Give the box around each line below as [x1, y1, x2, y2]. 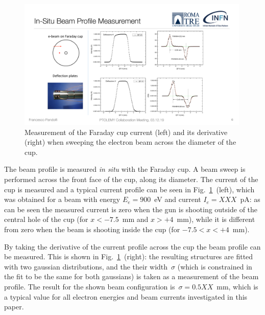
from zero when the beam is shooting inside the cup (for [4, 224, 180, 235]
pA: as [240, 194, 260, 205]
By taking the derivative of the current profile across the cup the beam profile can [4, 241, 261, 252]
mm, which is [216, 281, 258, 292]
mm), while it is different [177, 214, 255, 224]
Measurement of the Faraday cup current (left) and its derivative [25, 126, 228, 137]
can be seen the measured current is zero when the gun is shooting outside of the [4, 204, 258, 214]
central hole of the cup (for [4, 214, 88, 224]
